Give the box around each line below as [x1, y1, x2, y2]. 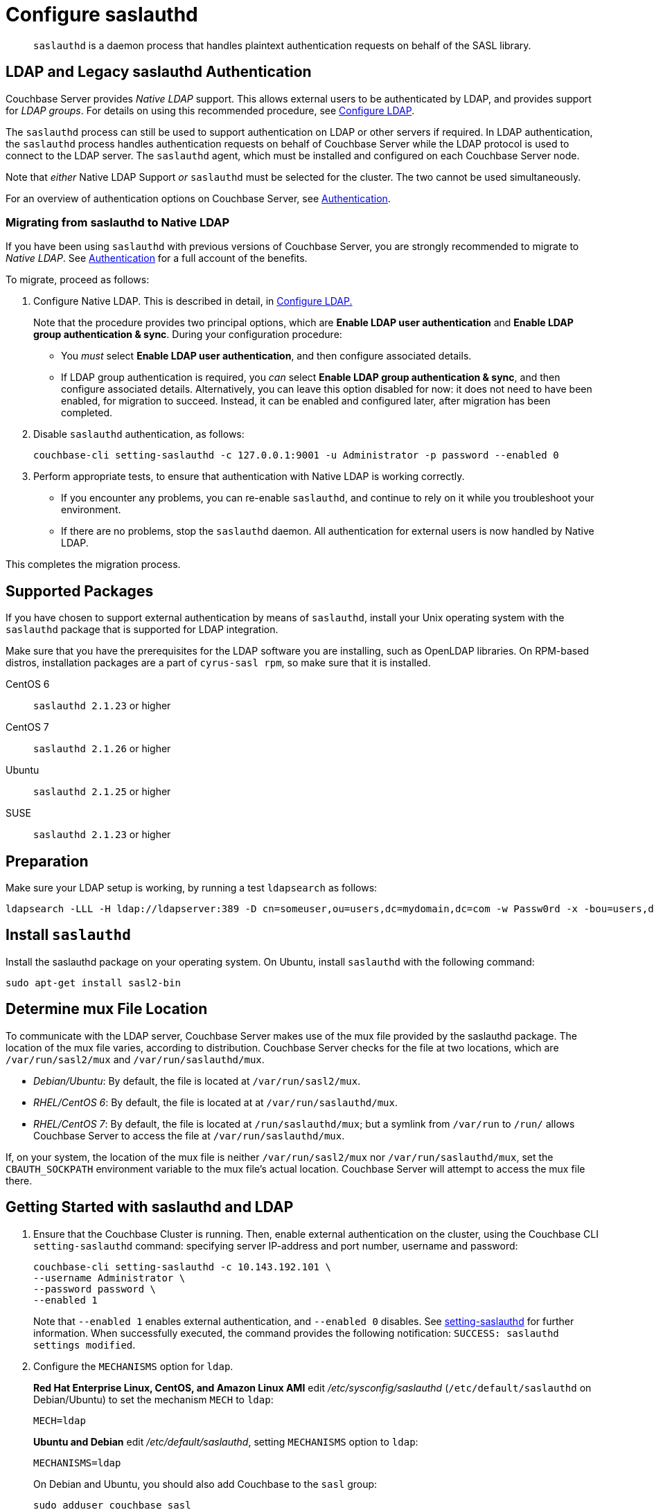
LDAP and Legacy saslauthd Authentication [6, 63, 312, 81]
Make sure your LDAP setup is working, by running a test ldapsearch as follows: [6, 882, 378, 894]
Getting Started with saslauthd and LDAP [6, 1198, 294, 1216]
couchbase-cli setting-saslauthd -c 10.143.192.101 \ [33, 1261, 331, 1272]
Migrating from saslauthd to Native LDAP [6, 215, 230, 229]
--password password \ [33, 1283, 157, 1295]
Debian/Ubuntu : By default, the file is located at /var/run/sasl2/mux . [33, 1074, 361, 1087]
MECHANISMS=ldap [33, 1457, 121, 1468]
